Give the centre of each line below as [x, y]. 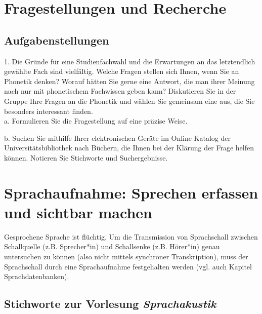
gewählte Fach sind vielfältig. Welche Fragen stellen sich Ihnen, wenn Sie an [122, 71]
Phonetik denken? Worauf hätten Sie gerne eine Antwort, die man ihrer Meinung [129, 81]
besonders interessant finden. [49, 111]
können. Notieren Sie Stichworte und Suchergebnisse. [86, 157]
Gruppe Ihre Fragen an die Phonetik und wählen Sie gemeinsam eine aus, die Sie [129, 101]
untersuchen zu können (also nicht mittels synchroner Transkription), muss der [126, 257]
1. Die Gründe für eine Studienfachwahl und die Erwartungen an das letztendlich [130, 61]
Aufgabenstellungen [57, 40]
